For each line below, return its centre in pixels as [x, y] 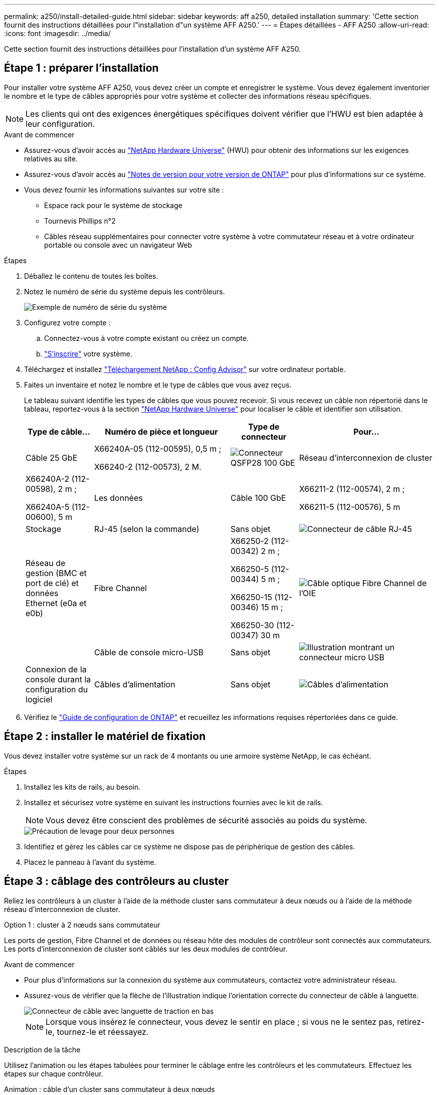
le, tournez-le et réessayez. [97, 1032]
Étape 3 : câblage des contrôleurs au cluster [117, 881]
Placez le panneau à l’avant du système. [90, 862]
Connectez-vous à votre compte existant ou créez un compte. [147, 338]
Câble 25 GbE [52, 458]
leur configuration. [60, 124]
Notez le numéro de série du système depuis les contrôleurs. [125, 291]
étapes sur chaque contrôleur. [54, 1073]
